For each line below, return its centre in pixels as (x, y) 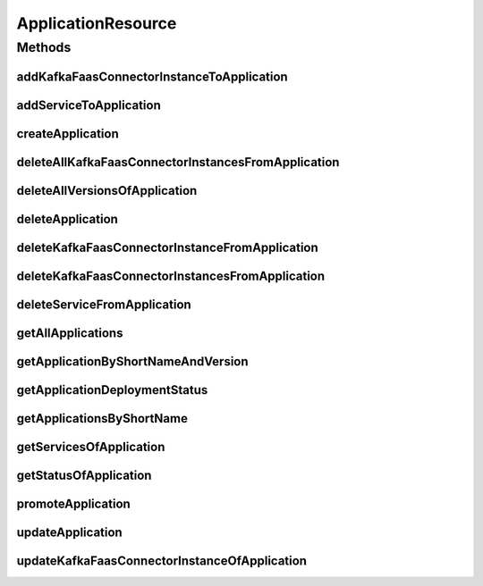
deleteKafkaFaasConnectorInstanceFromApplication (168, 247)
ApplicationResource (97, 23)
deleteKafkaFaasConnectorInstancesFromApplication (171, 276)
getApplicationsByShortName (102, 419)
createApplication (68, 134)
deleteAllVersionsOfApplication (107, 191)
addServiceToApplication (89, 105)
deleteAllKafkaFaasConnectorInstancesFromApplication (178, 162)
